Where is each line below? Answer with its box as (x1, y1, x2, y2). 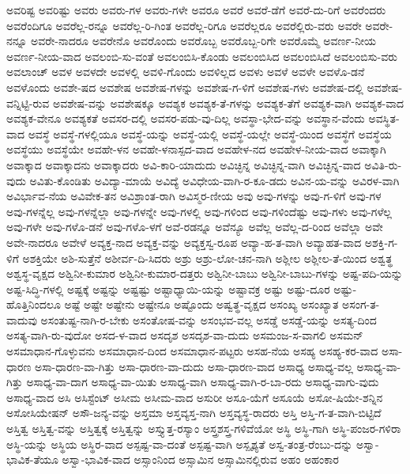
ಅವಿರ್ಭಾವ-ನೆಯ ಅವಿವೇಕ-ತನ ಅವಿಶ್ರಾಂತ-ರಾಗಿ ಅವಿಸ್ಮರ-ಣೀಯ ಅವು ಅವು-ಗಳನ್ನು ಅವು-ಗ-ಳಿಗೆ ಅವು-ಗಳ (6, 188, 382, 204)
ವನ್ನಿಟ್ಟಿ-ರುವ (6, 94, 50, 111)
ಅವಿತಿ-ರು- (364, 156, 402, 173)
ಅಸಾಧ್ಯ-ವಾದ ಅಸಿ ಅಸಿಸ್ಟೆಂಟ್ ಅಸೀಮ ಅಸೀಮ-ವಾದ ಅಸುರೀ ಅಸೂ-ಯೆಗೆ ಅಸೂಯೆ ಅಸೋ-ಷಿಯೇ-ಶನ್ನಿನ (6, 389, 383, 405)
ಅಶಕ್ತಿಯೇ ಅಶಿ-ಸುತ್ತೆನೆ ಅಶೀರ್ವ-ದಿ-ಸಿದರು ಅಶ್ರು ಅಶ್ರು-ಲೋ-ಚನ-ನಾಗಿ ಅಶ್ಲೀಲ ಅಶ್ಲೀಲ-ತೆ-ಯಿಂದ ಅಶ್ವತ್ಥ (22, 249, 393, 266)
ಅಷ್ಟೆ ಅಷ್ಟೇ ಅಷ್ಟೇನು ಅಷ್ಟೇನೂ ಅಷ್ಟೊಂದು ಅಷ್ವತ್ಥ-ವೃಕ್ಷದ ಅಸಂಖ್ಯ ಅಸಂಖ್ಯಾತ (64, 296, 339, 313)
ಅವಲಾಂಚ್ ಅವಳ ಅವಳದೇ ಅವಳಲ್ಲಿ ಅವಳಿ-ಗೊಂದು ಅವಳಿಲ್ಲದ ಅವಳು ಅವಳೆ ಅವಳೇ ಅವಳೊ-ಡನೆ (6, 63, 365, 80)
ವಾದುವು (6, 311, 37, 328)
